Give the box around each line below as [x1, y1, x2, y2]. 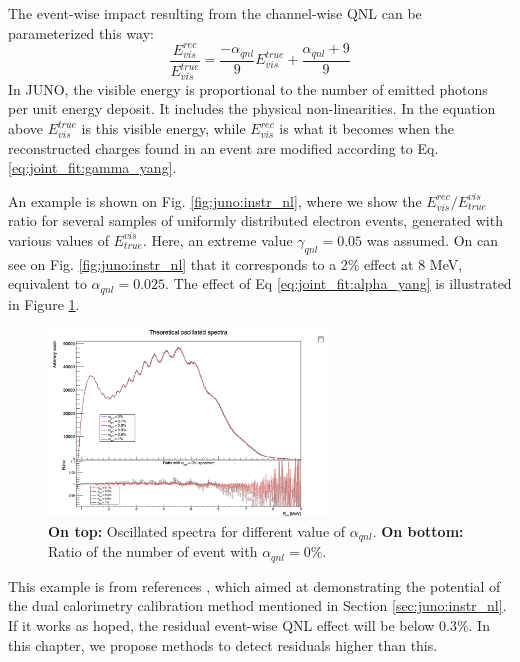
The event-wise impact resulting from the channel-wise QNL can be [8, 3, 422, 23]
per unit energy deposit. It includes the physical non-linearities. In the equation [8, 98, 496, 119]
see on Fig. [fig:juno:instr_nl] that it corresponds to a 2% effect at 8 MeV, [8, 253, 463, 274]
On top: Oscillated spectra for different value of [48, 520, 346, 541]
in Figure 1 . [8, 293, 80, 314]
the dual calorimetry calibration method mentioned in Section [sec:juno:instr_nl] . [8, 595, 507, 616]
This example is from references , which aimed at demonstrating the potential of [8, 575, 501, 596]
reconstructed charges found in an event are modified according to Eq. [8, 137, 439, 158]
